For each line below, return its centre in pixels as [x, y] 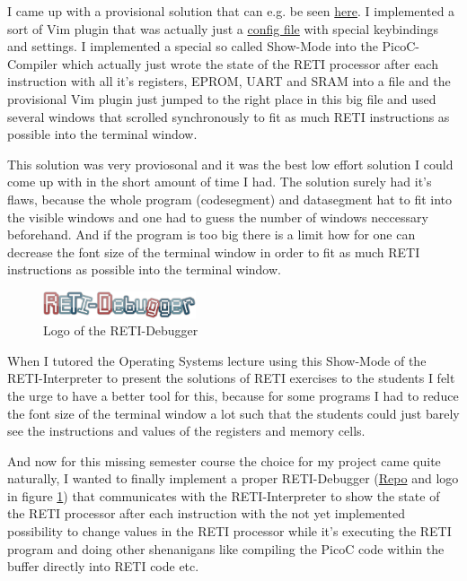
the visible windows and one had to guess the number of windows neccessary [218, 217]
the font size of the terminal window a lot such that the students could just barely [233, 413]
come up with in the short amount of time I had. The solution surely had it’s [220, 182]
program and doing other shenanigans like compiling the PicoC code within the [226, 548]
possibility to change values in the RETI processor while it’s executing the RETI [229, 531]
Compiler [33, 63]
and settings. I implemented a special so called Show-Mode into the [193, 46]
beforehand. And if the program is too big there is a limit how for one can [211, 234]
